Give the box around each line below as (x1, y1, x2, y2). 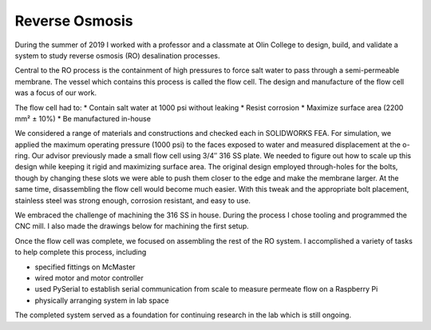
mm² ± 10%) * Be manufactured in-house (14, 113, 152, 123)
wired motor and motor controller (34, 272, 144, 283)
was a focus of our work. (14, 88, 97, 97)
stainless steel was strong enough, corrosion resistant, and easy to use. (14, 196, 251, 205)
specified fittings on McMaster (34, 262, 136, 272)
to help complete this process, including (14, 248, 147, 257)
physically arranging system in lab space (34, 296, 169, 305)
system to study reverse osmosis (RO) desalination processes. (14, 50, 220, 60)
